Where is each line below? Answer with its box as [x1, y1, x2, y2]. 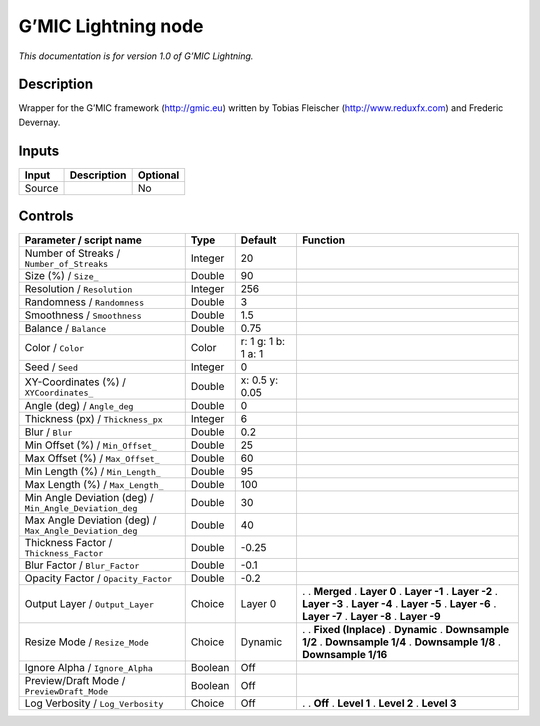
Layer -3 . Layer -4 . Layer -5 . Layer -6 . [301, 597, 497, 611]
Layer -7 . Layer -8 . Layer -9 [301, 610, 441, 624]
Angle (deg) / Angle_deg [24, 399, 134, 413]
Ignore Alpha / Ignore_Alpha [24, 661, 154, 675]
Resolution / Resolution [24, 282, 133, 296]
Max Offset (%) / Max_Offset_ [24, 451, 160, 465]
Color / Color [24, 341, 85, 355]
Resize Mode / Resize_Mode [24, 635, 149, 649]
